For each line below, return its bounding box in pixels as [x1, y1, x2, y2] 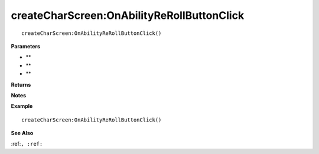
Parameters [11, 42, 41, 50]
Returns [11, 81, 31, 88]
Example [11, 103, 33, 110]
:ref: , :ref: [11, 140, 43, 148]
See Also [11, 130, 34, 137]
